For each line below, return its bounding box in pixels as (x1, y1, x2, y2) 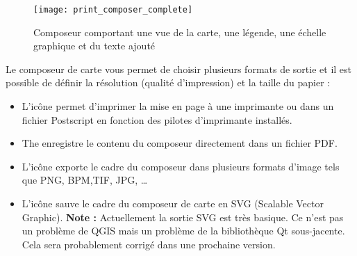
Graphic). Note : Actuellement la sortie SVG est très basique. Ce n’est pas (22, 209, 344, 224)
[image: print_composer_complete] (33, 5, 193, 15)
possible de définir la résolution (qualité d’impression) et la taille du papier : (6, 75, 331, 90)
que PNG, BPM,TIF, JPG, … (22, 173, 148, 187)
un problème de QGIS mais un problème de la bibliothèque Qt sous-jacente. (22, 223, 345, 238)
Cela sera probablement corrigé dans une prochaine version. (22, 237, 276, 251)
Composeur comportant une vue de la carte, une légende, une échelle (33, 24, 326, 39)
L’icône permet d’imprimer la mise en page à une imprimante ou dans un (22, 99, 334, 113)
